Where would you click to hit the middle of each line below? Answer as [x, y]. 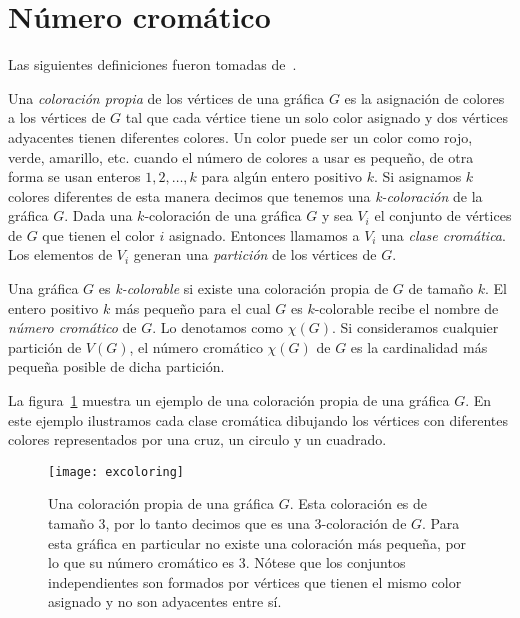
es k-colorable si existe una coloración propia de [243, 288]
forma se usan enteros [74, 176]
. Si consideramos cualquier [415, 327]
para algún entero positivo [281, 176]
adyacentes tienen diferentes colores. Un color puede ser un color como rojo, [240, 136]
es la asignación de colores [424, 97]
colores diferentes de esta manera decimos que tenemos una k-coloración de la [245, 195]
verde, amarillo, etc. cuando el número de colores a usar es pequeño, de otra [241, 156]
